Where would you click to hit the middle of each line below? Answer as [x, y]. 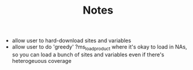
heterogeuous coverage [42, 61]
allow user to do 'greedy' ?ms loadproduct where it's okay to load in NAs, [100, 47]
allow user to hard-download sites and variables [71, 41]
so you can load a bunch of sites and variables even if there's [88, 55]
